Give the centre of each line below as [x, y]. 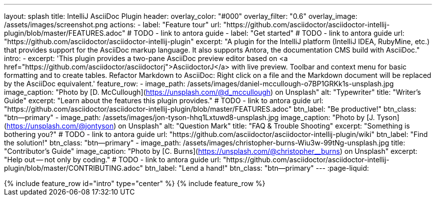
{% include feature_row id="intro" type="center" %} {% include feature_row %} [135, 183]
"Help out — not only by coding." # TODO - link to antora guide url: [112, 160]
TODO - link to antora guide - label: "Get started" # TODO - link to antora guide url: [269, 33]
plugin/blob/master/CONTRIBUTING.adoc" [74, 168]
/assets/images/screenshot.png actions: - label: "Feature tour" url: [113, 25]
